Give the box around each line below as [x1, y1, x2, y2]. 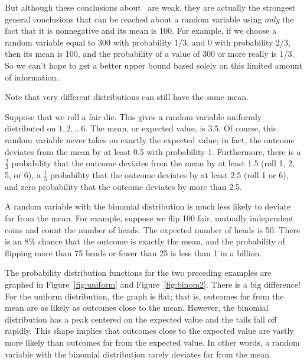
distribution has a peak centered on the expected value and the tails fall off [5, 313, 277, 325]
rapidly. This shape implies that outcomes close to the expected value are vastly [5, 324, 294, 337]
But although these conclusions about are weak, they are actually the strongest [5, 1, 296, 13]
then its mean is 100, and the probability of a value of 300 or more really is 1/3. [5, 47, 295, 60]
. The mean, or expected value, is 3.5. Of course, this [85, 122, 277, 134]
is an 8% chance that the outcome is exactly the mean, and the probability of [5, 235, 285, 247]
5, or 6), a [5, 168, 41, 181]
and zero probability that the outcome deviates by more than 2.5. [5, 180, 242, 192]
